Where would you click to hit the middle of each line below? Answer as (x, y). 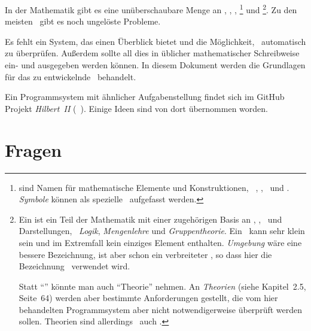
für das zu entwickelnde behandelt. (71, 76)
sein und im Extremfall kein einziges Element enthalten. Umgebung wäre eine (160, 242)
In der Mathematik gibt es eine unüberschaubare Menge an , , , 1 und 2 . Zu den (151, 9)
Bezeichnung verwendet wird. (74, 266)
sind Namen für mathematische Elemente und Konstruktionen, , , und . (154, 187)
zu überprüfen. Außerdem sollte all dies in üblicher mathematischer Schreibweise (152, 53)
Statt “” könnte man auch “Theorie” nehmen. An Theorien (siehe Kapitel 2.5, (162, 286)
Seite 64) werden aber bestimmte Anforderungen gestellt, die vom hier (148, 298)
